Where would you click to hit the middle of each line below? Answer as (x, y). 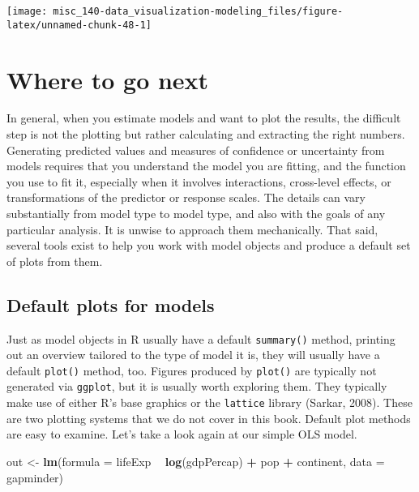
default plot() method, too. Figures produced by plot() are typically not (192, 370)
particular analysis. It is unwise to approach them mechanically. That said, (192, 229)
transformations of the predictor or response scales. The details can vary (186, 197)
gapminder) (35, 477)
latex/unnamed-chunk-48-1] (79, 25)
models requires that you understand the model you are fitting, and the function (206, 166)
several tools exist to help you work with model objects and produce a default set (209, 245)
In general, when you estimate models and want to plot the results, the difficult (204, 118)
